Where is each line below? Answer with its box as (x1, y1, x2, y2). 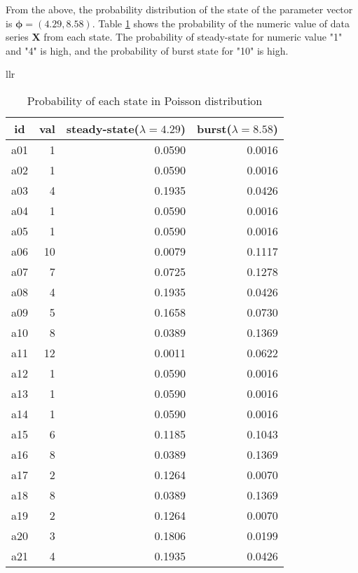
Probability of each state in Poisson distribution (27, 92, 263, 109)
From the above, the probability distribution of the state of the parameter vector (6, 2, 353, 16)
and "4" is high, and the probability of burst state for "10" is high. (6, 43, 289, 57)
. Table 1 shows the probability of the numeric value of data (92, 15, 350, 30)
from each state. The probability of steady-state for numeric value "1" (43, 29, 343, 44)
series (6, 29, 29, 44)
